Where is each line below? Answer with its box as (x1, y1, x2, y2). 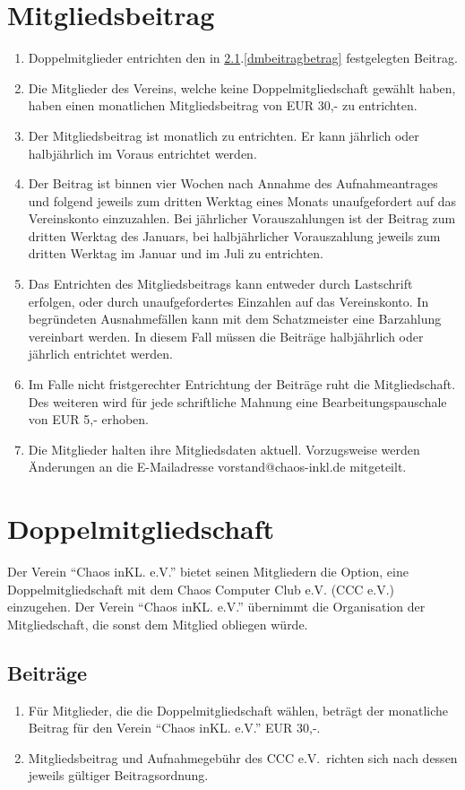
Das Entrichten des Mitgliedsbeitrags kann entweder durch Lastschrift (28, 274, 413, 293)
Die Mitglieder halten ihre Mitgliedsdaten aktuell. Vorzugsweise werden (28, 439, 420, 458)
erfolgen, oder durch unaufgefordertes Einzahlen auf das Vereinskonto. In (28, 291, 429, 310)
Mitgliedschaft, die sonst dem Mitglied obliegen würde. (7, 614, 308, 633)
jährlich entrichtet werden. (28, 344, 173, 363)
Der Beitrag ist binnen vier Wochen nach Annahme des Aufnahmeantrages (28, 174, 438, 193)
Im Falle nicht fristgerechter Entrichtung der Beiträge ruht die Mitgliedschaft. (28, 375, 456, 394)
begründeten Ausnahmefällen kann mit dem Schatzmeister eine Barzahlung (28, 309, 442, 328)
